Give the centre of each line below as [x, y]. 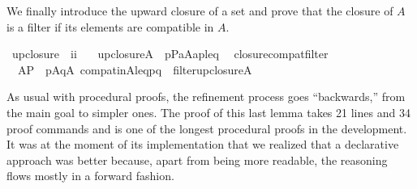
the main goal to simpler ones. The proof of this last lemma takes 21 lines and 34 [208, 112]
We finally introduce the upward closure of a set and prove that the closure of [200, 10]
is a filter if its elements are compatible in [110, 26]
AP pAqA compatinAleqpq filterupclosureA [135, 69]
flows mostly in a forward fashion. [90, 176]
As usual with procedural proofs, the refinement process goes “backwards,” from [206, 97]
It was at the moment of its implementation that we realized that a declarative [203, 144]
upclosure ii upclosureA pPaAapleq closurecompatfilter [170, 54]
